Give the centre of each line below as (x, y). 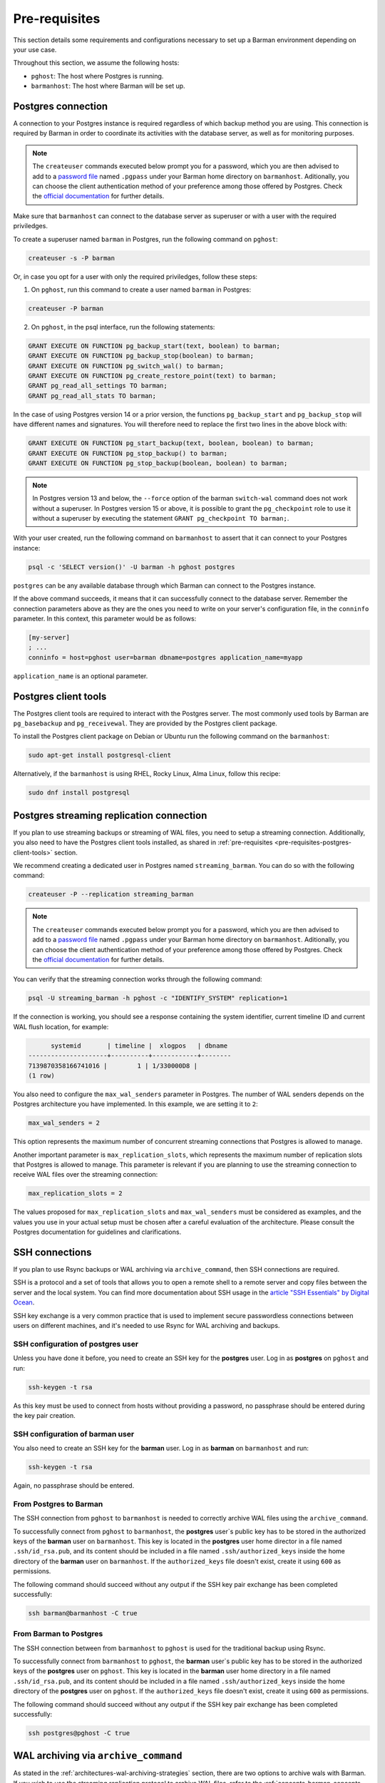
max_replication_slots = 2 (75, 1194)
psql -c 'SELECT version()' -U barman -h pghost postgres (132, 567)
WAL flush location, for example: (61, 1026)
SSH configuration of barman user (74, 1434)
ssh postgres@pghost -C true (79, 1733)
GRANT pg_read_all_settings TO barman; (98, 386)
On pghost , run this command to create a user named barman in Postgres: (141, 290)
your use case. (35, 49)
